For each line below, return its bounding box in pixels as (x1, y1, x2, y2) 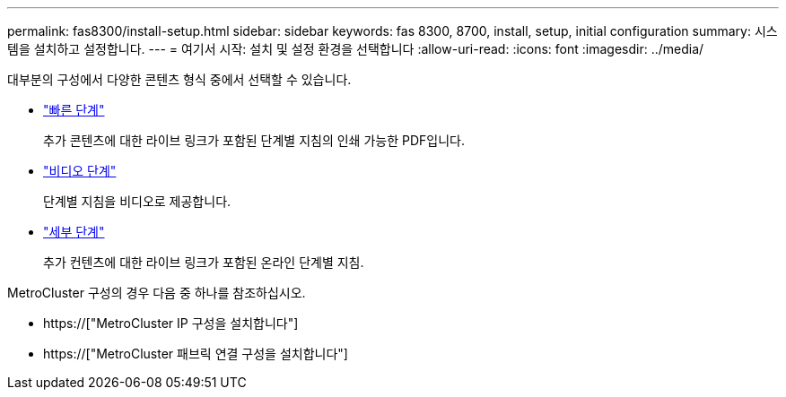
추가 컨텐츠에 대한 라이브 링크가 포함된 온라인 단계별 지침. (43, 255, 364, 270)
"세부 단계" (43, 224, 105, 239)
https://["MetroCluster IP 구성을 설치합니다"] (43, 315, 299, 331)
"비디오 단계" (43, 163, 117, 178)
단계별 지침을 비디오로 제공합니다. (43, 194, 231, 209)
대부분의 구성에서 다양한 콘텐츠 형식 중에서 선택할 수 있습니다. (7, 72, 352, 87)
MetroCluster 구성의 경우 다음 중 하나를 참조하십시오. (7, 285, 306, 300)
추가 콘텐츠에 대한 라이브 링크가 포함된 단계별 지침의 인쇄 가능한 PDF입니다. (43, 133, 465, 148)
